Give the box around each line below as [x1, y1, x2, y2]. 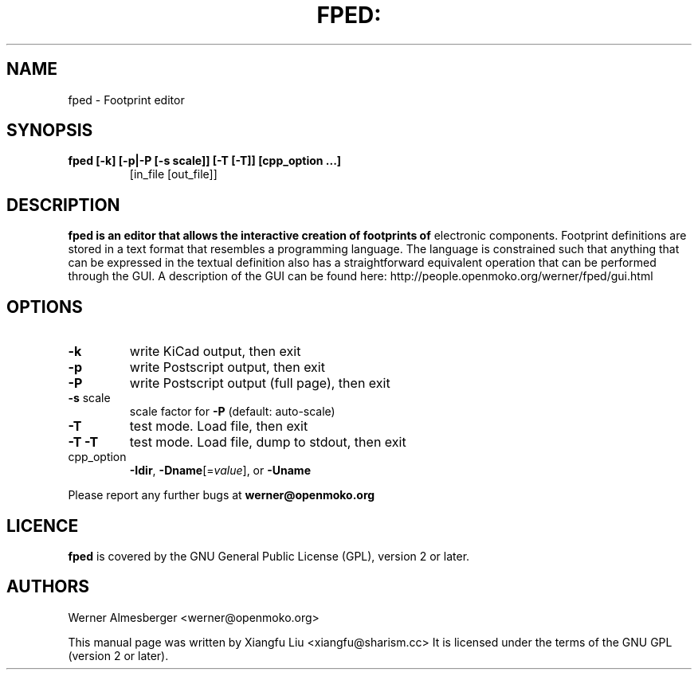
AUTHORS [6, 576, 90, 597]
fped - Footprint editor [68, 92, 185, 107]
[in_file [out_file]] [129, 167, 218, 182]
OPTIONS [6, 296, 83, 317]
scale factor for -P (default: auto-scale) [129, 404, 335, 419]
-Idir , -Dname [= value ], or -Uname [129, 463, 311, 478]
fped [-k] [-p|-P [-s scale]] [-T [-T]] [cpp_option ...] [68, 154, 342, 168]
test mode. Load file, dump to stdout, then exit [129, 434, 406, 451]
